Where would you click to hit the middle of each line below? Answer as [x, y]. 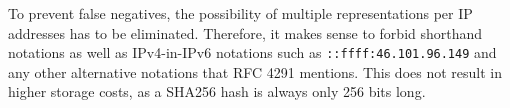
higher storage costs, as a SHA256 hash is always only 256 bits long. [217, 91]
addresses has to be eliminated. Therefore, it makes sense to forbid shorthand [245, 32]
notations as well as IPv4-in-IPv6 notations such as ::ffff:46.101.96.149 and [252, 52]
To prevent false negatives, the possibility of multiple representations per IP [240, 13]
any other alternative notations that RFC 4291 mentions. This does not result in [255, 71]
